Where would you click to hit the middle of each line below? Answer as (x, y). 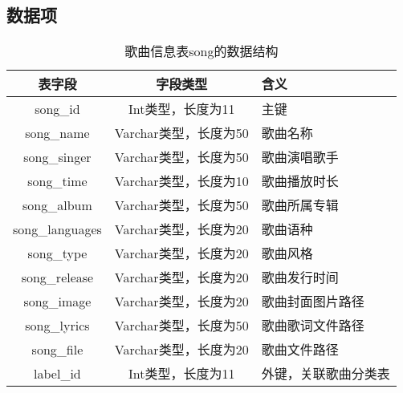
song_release (57, 277)
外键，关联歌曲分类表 (326, 374)
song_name (57, 132)
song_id (57, 108)
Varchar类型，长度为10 (181, 181)
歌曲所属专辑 (300, 205)
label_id (57, 373)
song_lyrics (57, 325)
